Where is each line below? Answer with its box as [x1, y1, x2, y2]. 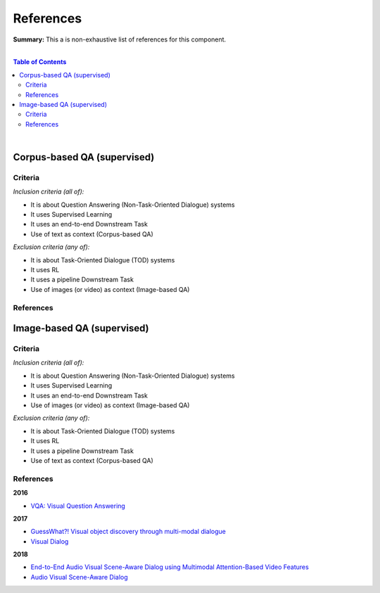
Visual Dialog [30, 537, 69, 545]
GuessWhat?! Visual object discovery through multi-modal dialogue [30, 528, 227, 536]
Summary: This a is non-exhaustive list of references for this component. [13, 35, 227, 44]
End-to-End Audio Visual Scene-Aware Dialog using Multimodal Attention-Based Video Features [30, 563, 309, 571]
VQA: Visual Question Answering [30, 502, 126, 510]
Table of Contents [13, 58, 67, 66]
